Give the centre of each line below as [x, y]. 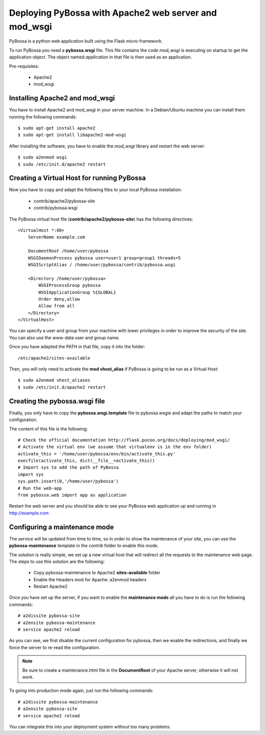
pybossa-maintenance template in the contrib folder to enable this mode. [84, 546]
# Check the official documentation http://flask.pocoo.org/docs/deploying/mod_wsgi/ [124, 440]
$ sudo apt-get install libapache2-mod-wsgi [72, 135]
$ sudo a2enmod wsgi [42, 157]
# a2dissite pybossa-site [49, 616]
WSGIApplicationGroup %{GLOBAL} [77, 292]
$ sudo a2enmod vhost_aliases [54, 380]
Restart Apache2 [51, 587]
